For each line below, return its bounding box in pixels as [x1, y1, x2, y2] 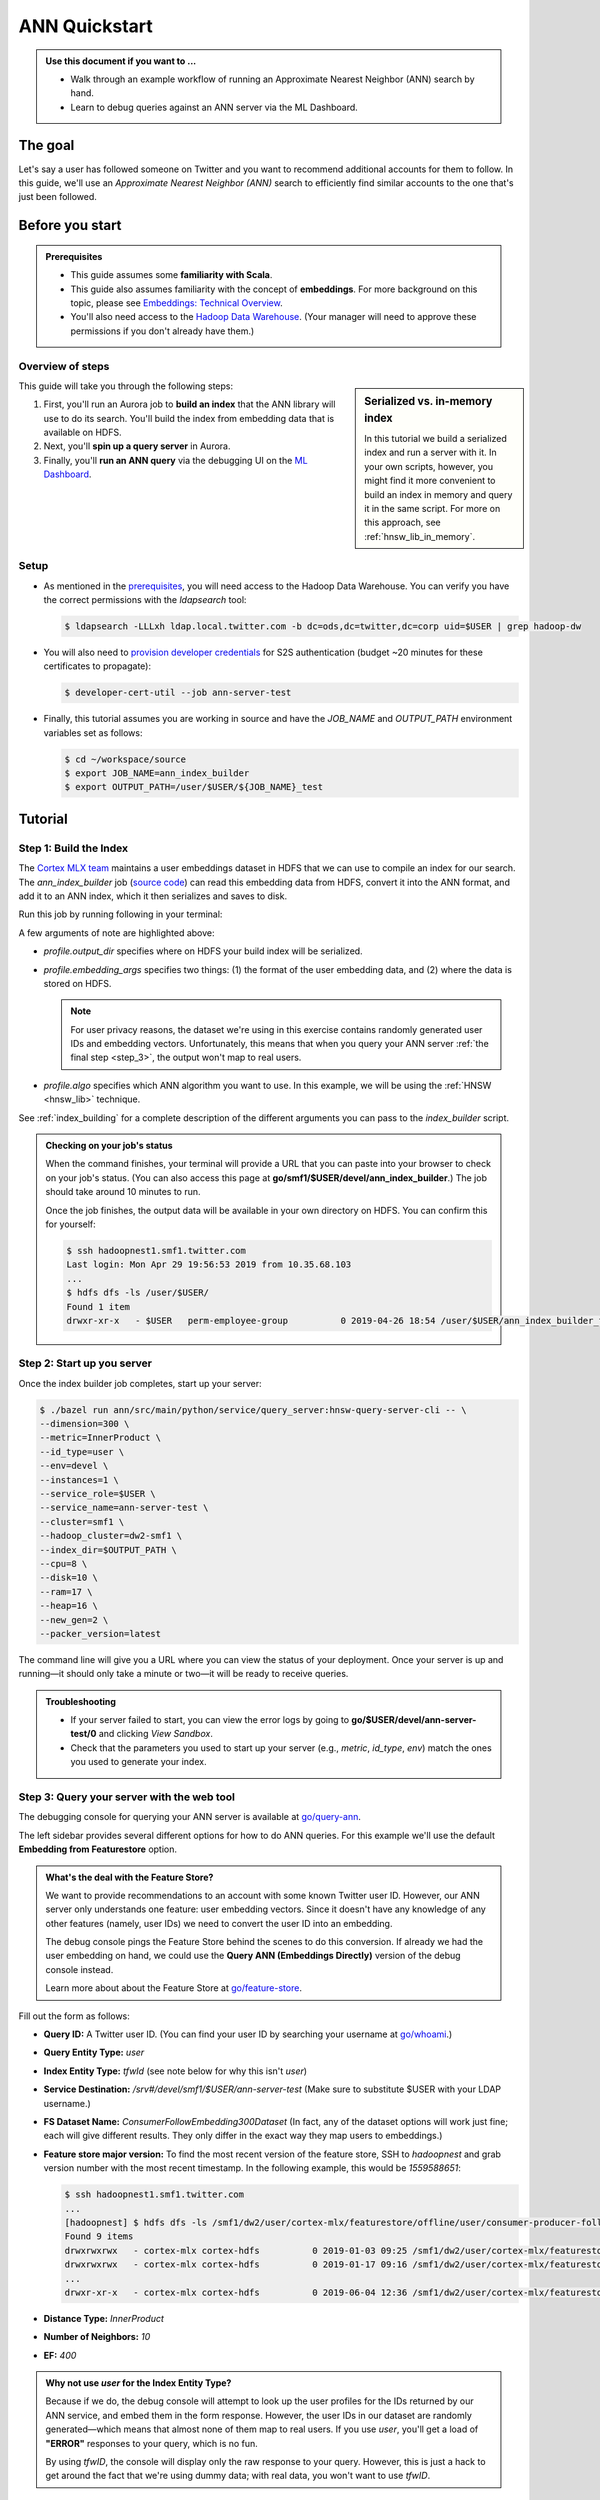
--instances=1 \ [39, 1474, 120, 1485]
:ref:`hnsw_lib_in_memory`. [364, 530, 475, 542]
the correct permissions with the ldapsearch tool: [43, 593, 247, 605]
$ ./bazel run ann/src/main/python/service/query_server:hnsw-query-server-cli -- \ [39, 1404, 467, 1415]
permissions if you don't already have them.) [70, 325, 255, 337]
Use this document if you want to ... [45, 55, 197, 67]
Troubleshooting [45, 1695, 117, 1707]
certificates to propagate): [43, 660, 152, 672]
